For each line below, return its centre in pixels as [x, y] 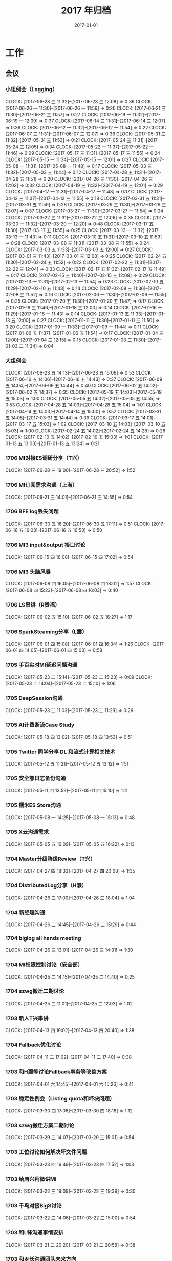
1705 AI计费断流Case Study [40, 725]
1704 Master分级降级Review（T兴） [50, 859]
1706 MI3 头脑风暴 [28, 572]
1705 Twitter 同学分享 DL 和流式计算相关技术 [60, 752]
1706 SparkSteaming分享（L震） [46, 632]
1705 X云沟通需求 [27, 832]
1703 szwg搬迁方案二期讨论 [40, 1125]
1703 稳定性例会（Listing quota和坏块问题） [60, 1098]
